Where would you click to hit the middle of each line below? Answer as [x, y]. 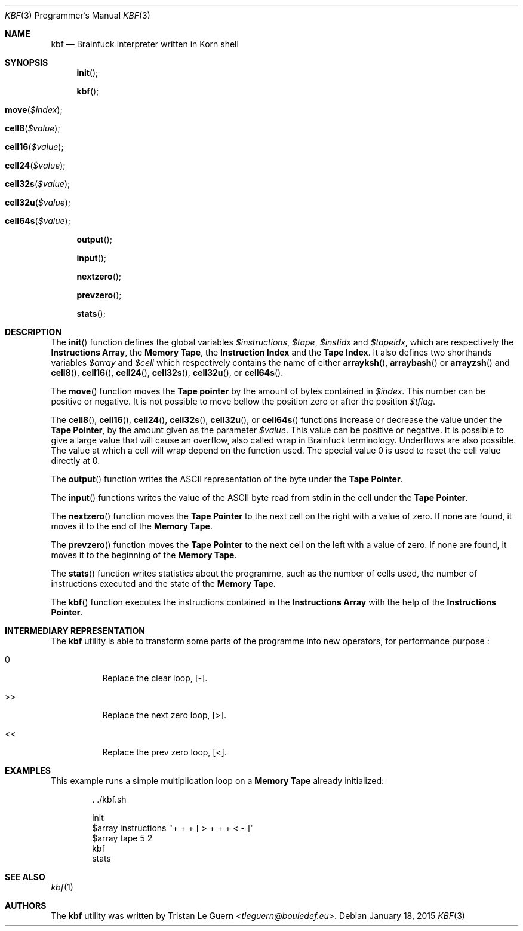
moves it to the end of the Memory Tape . [132, 526]
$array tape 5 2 [122, 838]
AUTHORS [26, 906]
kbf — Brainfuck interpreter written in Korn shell [145, 44]
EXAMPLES [28, 771]
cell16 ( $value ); [34, 147]
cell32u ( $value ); [38, 202]
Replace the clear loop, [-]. [155, 678]
